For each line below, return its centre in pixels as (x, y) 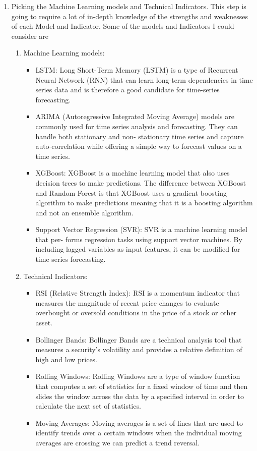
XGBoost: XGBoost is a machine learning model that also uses (133, 173)
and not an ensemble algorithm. (84, 212)
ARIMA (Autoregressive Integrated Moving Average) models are (135, 116)
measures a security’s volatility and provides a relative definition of (139, 349)
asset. (44, 323)
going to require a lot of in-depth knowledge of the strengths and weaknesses (130, 16)
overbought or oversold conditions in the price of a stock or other (136, 313)
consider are (30, 36)
